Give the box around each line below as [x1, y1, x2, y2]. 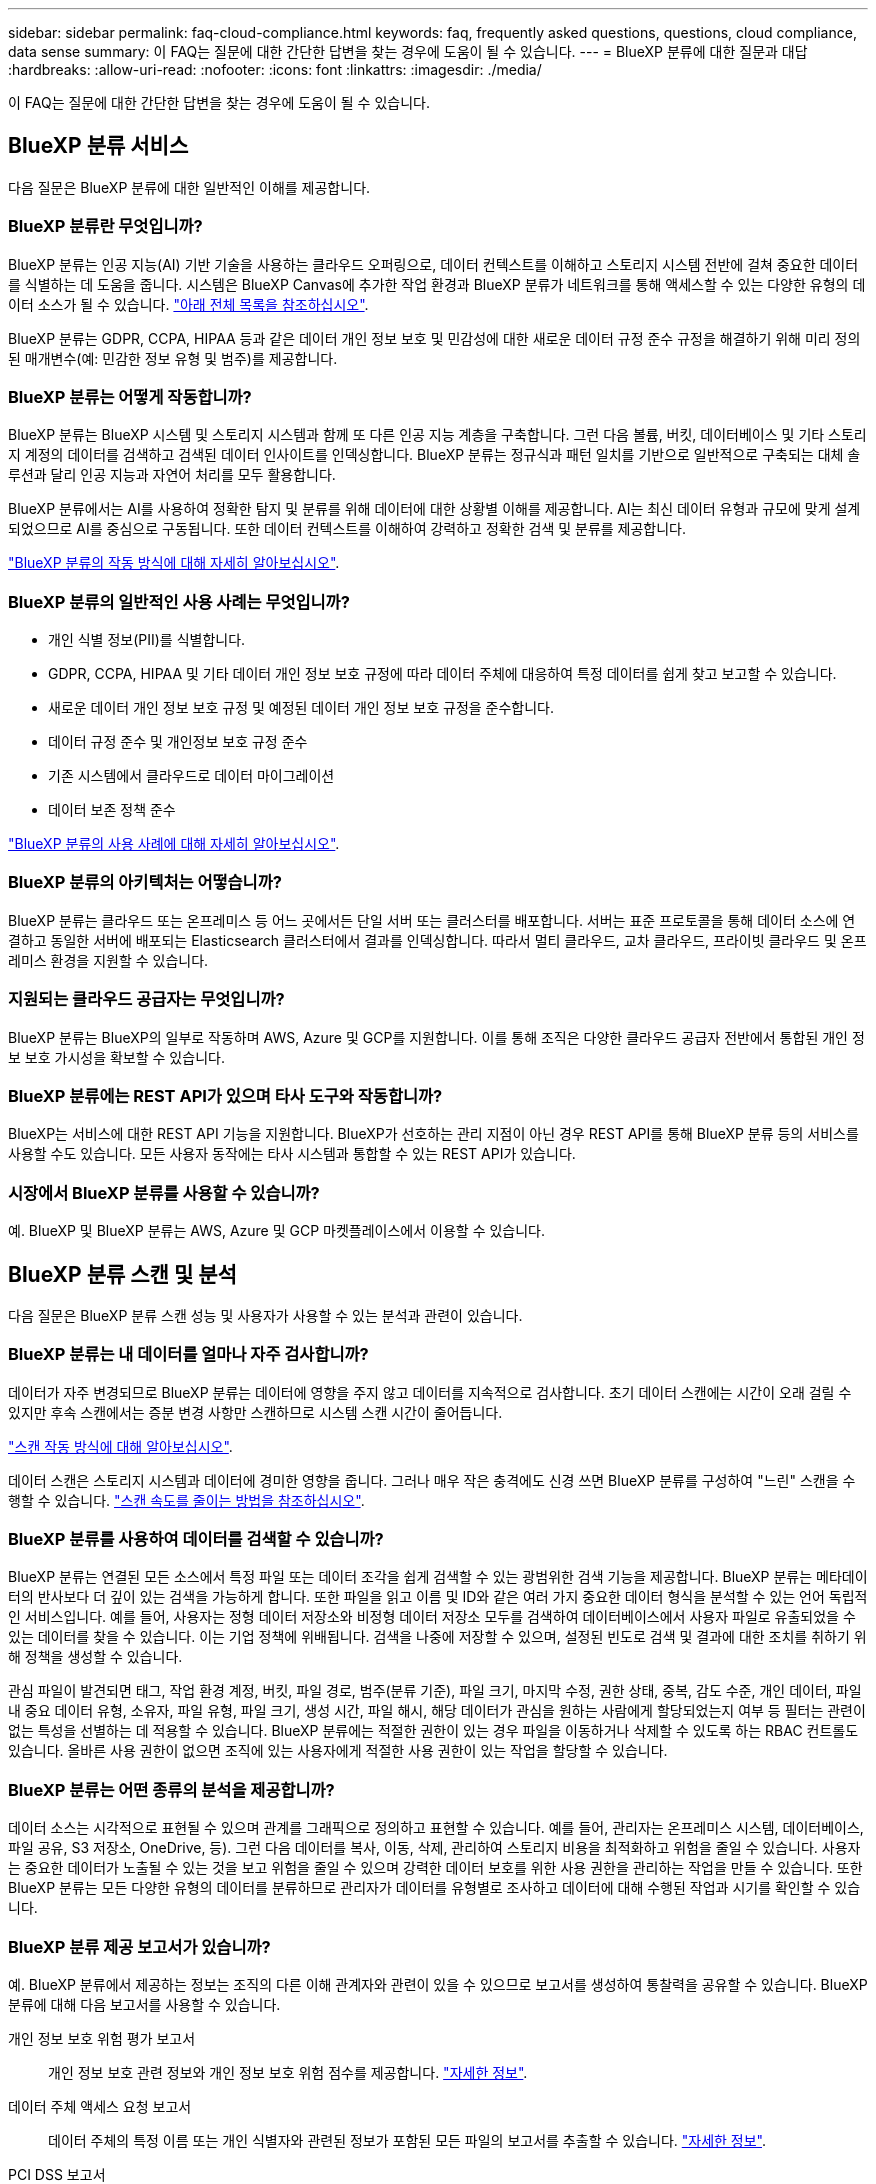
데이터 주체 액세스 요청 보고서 [8, 2097, 192, 2115]
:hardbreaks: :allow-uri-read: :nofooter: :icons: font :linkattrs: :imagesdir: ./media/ [8, 61, 542, 78]
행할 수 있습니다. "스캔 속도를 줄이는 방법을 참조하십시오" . [8, 1491, 365, 1509]
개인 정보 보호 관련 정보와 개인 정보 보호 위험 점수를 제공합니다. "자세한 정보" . [48, 2063, 528, 2081]
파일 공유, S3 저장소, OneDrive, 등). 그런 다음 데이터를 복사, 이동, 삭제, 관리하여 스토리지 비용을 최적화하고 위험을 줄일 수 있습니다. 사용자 [8, 1839, 861, 1857]
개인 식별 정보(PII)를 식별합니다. [48, 631, 246, 649]
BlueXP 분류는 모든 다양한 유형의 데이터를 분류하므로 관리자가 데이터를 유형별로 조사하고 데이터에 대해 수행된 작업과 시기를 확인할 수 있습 [8, 1879, 861, 1897]
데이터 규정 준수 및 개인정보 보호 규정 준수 [48, 733, 308, 751]
